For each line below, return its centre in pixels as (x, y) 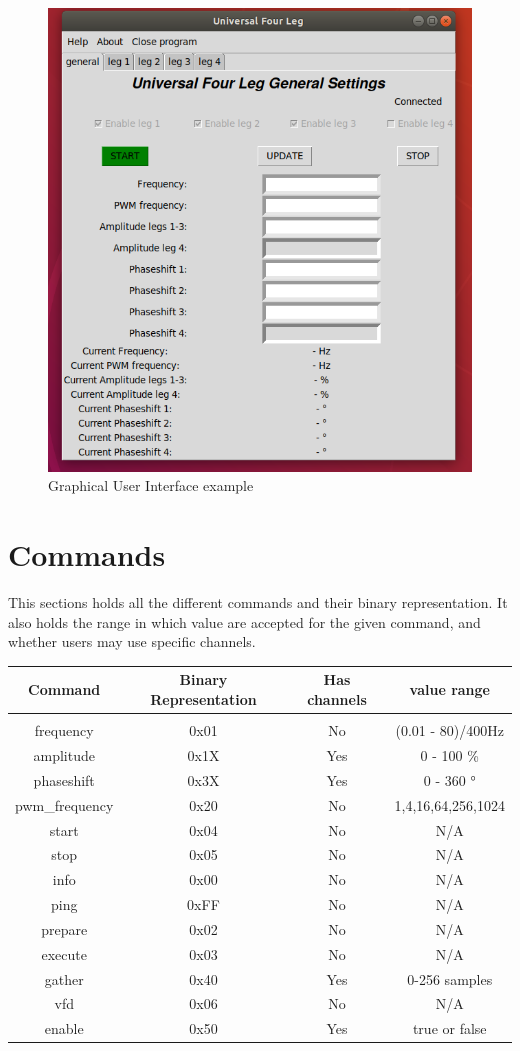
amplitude (64, 754)
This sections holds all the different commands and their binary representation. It (258, 602)
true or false (449, 1028)
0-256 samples (450, 978)
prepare (64, 928)
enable (64, 1028)
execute (64, 953)
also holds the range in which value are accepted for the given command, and (244, 621)
